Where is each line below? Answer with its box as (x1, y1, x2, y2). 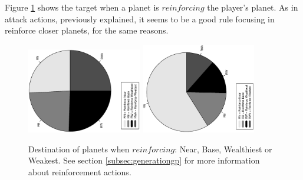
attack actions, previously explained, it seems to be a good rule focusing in (5, 12, 275, 25)
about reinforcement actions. (28, 166, 131, 178)
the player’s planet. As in (207, 1, 298, 13)
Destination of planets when (28, 142, 130, 155)
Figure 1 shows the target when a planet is (5, 1, 159, 13)
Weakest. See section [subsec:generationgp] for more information (28, 154, 260, 166)
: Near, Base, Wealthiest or (174, 142, 272, 155)
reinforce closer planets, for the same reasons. (5, 24, 169, 36)
